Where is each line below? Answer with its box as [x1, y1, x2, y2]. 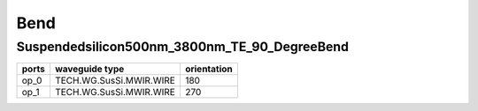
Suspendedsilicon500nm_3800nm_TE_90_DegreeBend [16, 39, 350, 55]
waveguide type [54, 63, 125, 75]
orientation [184, 63, 234, 75]
